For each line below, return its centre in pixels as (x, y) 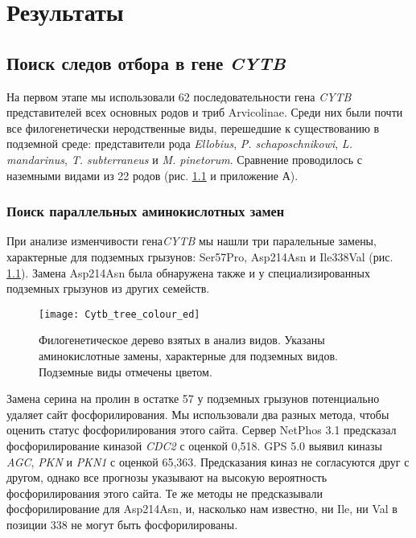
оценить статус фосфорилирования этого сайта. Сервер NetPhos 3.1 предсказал (202, 430)
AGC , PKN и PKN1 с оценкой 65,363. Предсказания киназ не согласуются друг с (208, 461)
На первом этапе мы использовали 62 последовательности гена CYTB (179, 96)
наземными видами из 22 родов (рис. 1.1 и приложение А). (152, 175)
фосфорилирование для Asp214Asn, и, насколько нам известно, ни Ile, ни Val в (202, 509)
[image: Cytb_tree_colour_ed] (119, 314)
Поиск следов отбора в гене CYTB (146, 62)
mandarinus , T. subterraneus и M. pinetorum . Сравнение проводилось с (185, 159)
